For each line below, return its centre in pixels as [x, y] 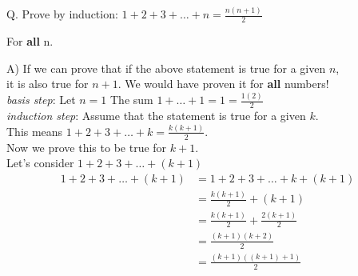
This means [35, 131]
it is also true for [48, 84]
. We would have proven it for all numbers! [223, 84]
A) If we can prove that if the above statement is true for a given [166, 68]
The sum [131, 100]
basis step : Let [41, 100]
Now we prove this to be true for [87, 147]
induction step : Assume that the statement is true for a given [156, 116]
